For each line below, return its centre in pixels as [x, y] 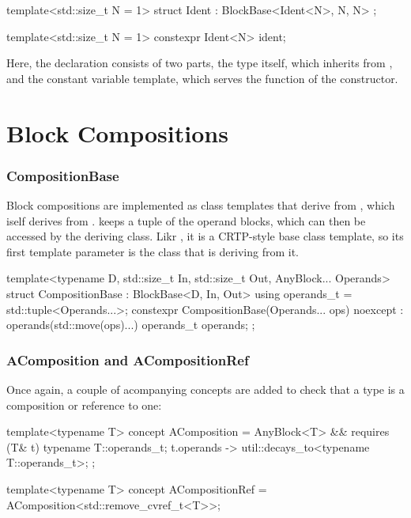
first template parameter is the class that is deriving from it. [153, 251]
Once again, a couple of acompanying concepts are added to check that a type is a [205, 389]
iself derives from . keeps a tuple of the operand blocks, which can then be [186, 220]
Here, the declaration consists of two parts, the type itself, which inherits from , [200, 63]
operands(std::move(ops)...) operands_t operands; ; [131, 325]
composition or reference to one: [84, 405]
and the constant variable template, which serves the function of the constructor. [202, 78]
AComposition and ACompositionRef [128, 359]
